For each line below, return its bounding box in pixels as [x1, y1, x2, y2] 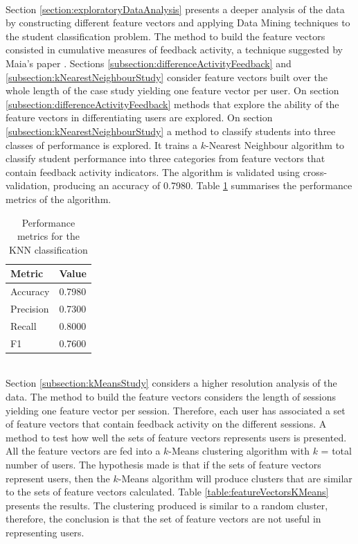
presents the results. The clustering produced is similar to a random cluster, [6, 498, 328, 512]
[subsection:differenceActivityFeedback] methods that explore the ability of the [6, 96, 339, 111]
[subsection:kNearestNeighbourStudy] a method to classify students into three [6, 123, 336, 138]
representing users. [6, 525, 84, 539]
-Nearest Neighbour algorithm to [205, 137, 345, 152]
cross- [303, 164, 328, 179]
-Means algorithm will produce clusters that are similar [118, 471, 352, 485]
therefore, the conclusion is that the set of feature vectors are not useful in [6, 511, 321, 526]
